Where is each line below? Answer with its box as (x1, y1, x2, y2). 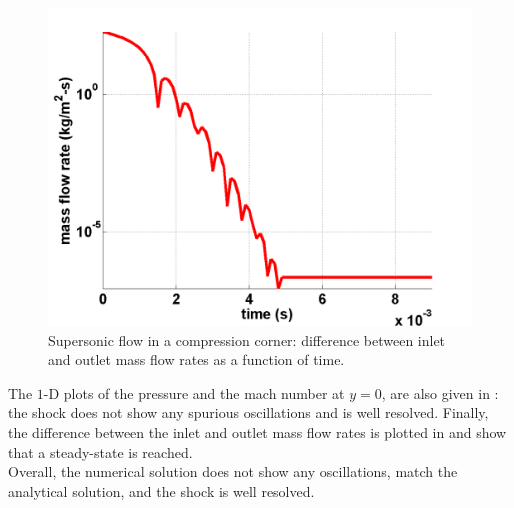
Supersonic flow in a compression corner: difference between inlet (48, 329, 446, 350)
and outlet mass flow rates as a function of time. (48, 349, 345, 370)
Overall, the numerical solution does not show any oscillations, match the (8, 461, 458, 482)
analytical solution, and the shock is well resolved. (8, 480, 315, 501)
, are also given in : (381, 382, 499, 403)
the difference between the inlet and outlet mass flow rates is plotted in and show (8, 421, 507, 442)
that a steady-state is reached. (8, 441, 193, 462)
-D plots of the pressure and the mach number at (43, 382, 345, 403)
